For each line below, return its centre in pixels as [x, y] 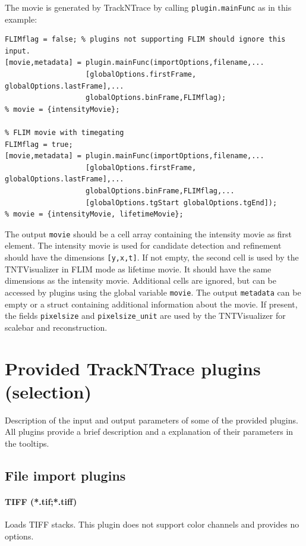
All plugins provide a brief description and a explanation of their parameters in [149, 432]
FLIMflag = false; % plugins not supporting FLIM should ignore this [145, 40]
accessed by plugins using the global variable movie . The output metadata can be [153, 292]
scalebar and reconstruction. [56, 327]
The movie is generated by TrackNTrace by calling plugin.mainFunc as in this [148, 7]
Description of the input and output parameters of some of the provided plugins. [152, 420]
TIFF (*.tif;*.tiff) [41, 501]
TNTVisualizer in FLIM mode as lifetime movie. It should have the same [138, 269]
